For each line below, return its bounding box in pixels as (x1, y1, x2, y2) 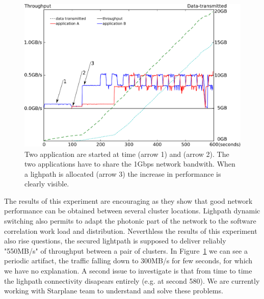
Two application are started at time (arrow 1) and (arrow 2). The (24, 148, 229, 159)
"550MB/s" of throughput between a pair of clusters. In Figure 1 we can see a (4, 245, 248, 256)
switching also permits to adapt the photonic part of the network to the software (4, 215, 256, 226)
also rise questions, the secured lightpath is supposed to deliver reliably (4, 235, 226, 246)
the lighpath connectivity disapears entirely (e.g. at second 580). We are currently (4, 275, 260, 286)
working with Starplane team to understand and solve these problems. (4, 285, 223, 296)
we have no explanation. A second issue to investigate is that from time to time (4, 265, 252, 276)
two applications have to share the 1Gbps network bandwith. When (24, 158, 235, 169)
